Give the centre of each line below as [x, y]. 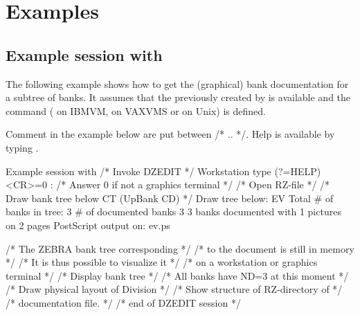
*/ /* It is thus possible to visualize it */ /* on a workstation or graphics [162, 262]
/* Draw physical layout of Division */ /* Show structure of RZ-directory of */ [174, 289]
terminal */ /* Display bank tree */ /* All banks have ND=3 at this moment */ [177, 275]
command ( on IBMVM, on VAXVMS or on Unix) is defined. [136, 110]
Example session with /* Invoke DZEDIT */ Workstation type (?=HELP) [163, 171]
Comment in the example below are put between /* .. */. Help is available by [170, 134]
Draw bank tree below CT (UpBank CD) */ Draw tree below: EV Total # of [170, 198]
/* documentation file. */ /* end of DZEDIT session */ [123, 302]
